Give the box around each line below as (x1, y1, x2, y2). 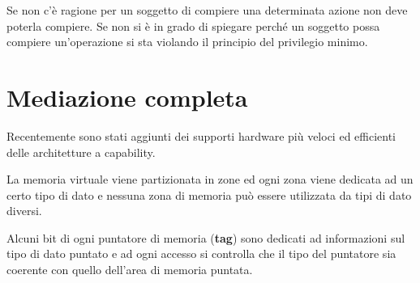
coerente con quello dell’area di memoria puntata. (6, 261, 253, 278)
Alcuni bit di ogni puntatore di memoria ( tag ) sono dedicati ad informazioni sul (6, 229, 405, 246)
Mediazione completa (6, 80, 248, 113)
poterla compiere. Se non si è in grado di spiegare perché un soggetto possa (6, 17, 380, 34)
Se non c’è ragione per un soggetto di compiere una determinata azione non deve (6, 2, 408, 18)
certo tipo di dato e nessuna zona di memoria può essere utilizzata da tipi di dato (6, 186, 412, 203)
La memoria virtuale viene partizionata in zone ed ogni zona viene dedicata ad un (6, 171, 414, 188)
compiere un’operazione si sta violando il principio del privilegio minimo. (6, 33, 368, 50)
